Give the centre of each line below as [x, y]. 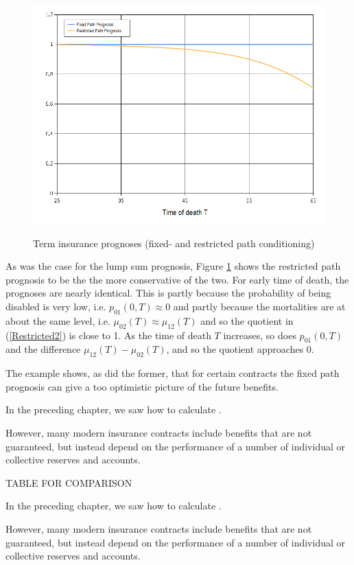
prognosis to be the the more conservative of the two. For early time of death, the [177, 279]
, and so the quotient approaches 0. [240, 349]
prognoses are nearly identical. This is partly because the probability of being [168, 293]
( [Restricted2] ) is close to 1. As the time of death [108, 335]
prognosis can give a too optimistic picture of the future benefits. [142, 386]
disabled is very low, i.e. [56, 306]
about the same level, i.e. [58, 320]
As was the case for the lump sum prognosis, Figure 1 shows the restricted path [173, 266]
